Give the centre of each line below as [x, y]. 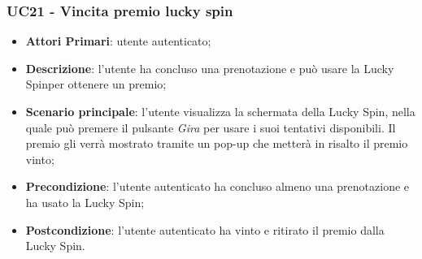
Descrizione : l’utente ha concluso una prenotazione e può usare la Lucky [210, 68]
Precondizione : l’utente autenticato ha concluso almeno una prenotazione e [218, 186]
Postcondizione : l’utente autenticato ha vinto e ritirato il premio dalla [205, 229]
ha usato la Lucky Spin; [85, 202]
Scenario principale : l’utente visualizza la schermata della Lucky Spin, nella [220, 111]
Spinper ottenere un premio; [96, 84]
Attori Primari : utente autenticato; [118, 41]
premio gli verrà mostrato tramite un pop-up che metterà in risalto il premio [217, 143]
